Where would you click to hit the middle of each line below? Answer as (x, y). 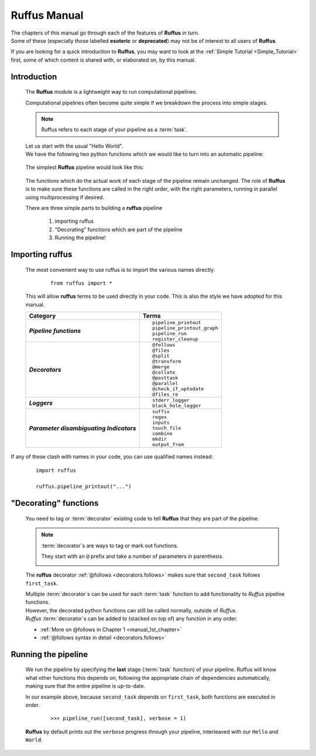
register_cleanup (175, 339)
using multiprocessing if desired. (65, 197)
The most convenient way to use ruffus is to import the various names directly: (120, 270)
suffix (161, 412)
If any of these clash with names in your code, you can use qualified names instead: (112, 457)
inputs (161, 423)
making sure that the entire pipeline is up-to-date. (85, 686)
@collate (164, 372)
